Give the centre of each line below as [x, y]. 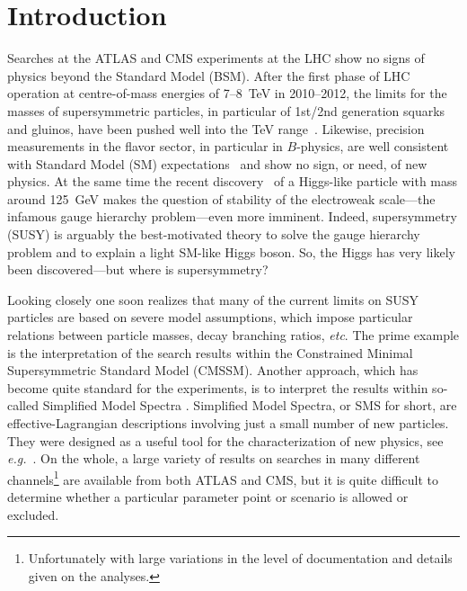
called [23, 405]
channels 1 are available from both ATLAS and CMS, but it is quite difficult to [223, 478]
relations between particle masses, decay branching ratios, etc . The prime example [233, 335]
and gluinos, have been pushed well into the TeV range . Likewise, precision [216, 128]
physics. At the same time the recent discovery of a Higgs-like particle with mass [233, 181]
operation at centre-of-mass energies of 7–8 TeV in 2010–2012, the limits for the [227, 93]
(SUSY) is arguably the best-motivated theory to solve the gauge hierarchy [214, 234]
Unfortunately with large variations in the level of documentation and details [240, 558]
